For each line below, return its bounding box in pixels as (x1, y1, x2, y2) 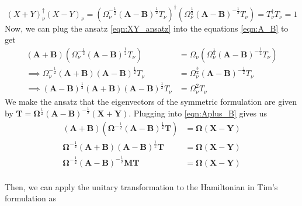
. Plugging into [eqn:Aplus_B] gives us (129, 107, 268, 119)
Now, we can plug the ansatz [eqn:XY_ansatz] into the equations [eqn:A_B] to (5, 22, 289, 34)
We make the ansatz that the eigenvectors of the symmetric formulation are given (5, 95, 297, 107)
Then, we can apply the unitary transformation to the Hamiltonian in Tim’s (5, 180, 278, 193)
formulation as (5, 192, 57, 204)
